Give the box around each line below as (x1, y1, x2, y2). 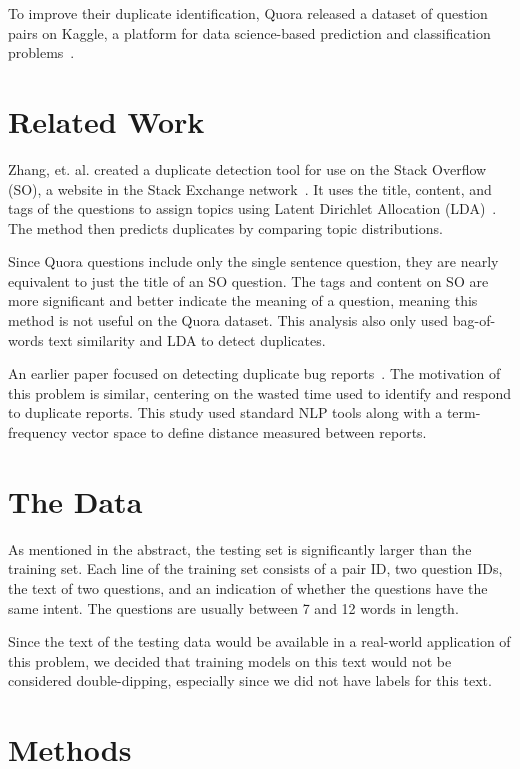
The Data (8, 480, 143, 521)
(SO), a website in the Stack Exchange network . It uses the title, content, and (8, 178, 492, 199)
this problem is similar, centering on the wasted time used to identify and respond (8, 382, 512, 403)
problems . (8, 42, 75, 63)
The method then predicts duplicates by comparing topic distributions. (8, 217, 443, 238)
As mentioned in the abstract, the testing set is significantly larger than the (8, 538, 472, 559)
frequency (8, 422, 67, 443)
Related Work (8, 100, 205, 141)
